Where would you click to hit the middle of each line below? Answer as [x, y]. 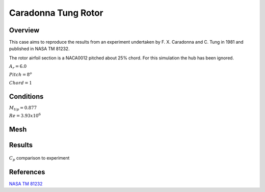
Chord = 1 [21, 83]
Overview [24, 30]
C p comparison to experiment [39, 159]
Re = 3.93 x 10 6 [25, 115]
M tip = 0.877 [23, 108]
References [27, 172]
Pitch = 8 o [20, 74]
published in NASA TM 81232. [39, 49]
